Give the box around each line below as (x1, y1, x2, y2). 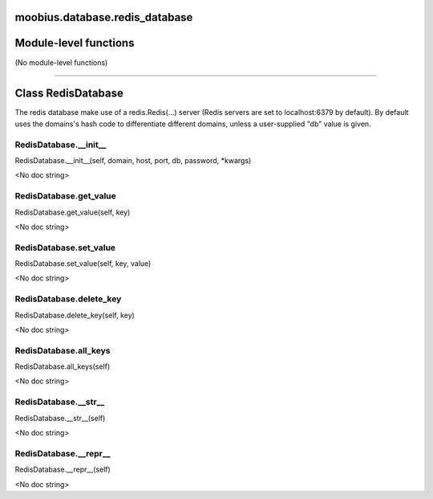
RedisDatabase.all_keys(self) (14, 362, 111, 371)
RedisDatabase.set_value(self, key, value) (14, 259, 152, 268)
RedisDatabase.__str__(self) (14, 413, 106, 423)
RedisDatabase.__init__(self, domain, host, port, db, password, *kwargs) (14, 155, 252, 165)
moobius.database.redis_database (14, 10, 193, 24)
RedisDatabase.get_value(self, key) (14, 207, 131, 217)
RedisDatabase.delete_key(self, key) (14, 310, 136, 320)
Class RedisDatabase (14, 87, 123, 100)
